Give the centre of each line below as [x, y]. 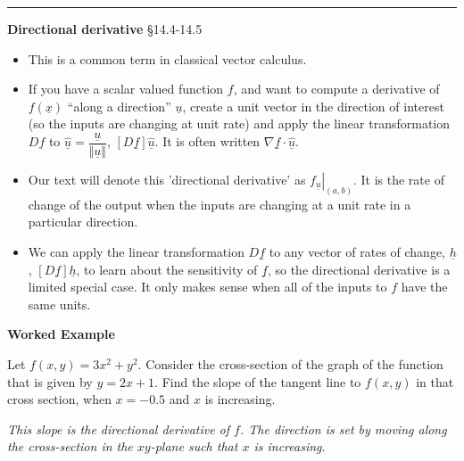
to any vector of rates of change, [357, 252]
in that [435, 381]
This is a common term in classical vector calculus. [167, 58]
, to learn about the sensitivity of [167, 269]
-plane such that [194, 446]
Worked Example [61, 334]
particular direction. [83, 222]
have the [424, 287]
